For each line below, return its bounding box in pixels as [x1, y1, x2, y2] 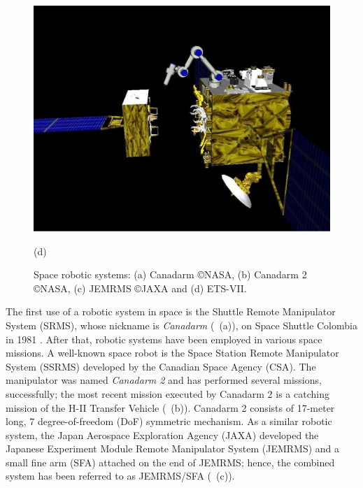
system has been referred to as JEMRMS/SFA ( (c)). [6, 468, 235, 483]
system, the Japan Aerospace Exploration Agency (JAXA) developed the [6, 427, 319, 442]
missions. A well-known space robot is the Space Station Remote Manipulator [6, 345, 339, 360]
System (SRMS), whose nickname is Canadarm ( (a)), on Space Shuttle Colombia [6, 317, 357, 332]
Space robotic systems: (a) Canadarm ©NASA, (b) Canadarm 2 [34, 267, 307, 282]
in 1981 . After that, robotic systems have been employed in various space [6, 331, 322, 346]
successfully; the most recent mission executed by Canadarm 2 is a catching [6, 386, 329, 401]
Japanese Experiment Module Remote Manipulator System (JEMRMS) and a [6, 441, 340, 456]
